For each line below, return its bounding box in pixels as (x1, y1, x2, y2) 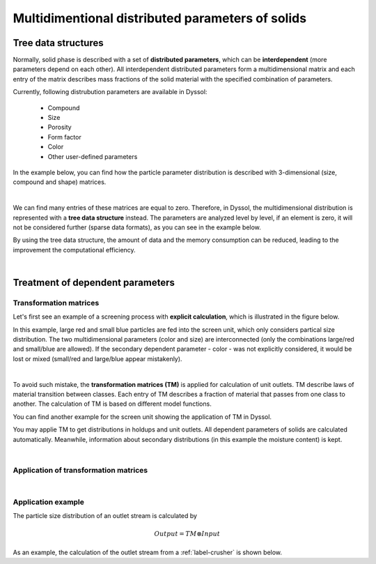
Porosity (47, 123, 72, 132)
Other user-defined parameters (47, 152, 138, 160)
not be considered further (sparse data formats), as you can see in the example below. (13, 223, 261, 231)
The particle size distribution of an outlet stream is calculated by (13, 512, 198, 520)
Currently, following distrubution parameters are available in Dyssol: (13, 88, 207, 96)
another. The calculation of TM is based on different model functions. (13, 399, 212, 408)
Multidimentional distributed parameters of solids (13, 10, 306, 26)
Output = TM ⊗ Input (154, 530, 221, 538)
